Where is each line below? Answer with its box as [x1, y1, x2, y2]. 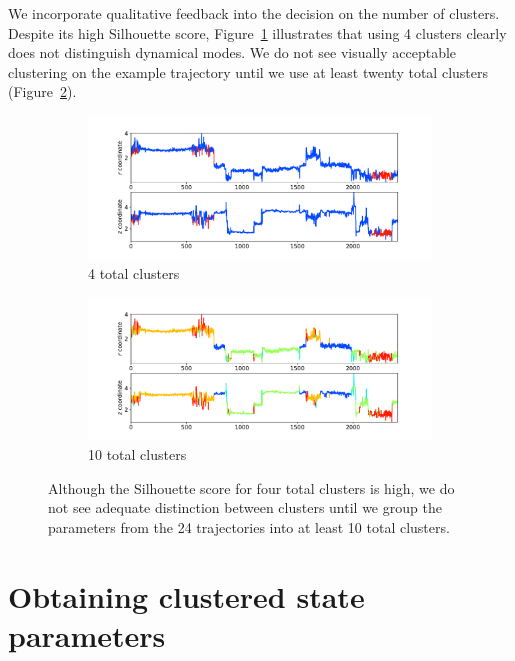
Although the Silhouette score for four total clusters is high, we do [48, 477, 455, 498]
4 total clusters [88, 262, 180, 283]
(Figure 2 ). [8, 81, 77, 102]
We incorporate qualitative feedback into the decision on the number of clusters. [8, 3, 500, 23]
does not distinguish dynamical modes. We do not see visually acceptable [8, 42, 457, 63]
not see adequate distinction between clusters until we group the [48, 497, 442, 518]
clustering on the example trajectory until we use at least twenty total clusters [8, 61, 488, 82]
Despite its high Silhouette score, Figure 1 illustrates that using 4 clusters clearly [8, 22, 507, 43]
